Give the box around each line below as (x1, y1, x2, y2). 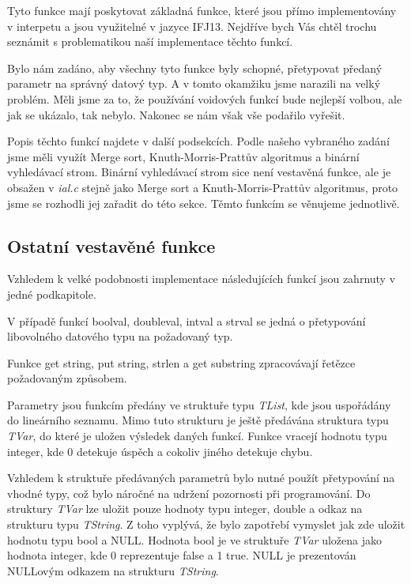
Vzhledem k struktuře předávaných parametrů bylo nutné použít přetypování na (7, 469, 395, 486)
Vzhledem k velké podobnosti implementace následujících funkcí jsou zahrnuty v (7, 270, 396, 287)
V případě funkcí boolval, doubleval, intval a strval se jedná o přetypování (7, 312, 366, 329)
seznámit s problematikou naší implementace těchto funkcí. (7, 33, 293, 50)
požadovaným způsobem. (7, 370, 127, 386)
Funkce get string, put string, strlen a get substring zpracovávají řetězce (7, 354, 356, 371)
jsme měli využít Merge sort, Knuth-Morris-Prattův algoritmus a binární (7, 148, 360, 164)
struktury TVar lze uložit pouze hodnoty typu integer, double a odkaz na (7, 500, 363, 517)
